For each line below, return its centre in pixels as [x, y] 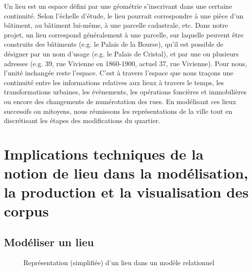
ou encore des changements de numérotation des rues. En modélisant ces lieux [120, 101]
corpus [27, 211]
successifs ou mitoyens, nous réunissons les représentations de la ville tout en [118, 111]
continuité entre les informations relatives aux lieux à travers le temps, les [114, 82]
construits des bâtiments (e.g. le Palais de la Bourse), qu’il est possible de [114, 44]
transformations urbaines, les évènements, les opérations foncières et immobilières [125, 92]
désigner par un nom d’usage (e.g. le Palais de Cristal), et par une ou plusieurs [121, 53]
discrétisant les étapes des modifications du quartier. [82, 120]
